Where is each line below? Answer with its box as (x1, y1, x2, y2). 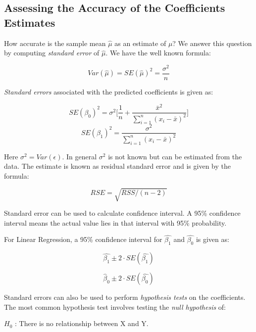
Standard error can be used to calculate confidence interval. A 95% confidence (4, 208, 241, 218)
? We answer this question (172, 38, 252, 48)
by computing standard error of (4, 47, 100, 58)
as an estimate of (114, 38, 166, 48)
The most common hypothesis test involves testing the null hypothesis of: (4, 301, 226, 312)
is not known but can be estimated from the (108, 151, 242, 161)
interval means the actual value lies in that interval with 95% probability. (4, 217, 227, 228)
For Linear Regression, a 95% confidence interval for (4, 234, 162, 244)
